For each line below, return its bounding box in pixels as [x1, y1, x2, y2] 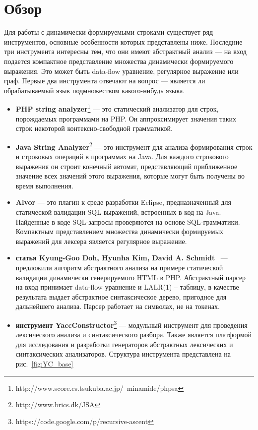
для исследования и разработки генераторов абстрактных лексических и [15, 339, 233, 349]
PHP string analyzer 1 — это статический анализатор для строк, [15, 102, 219, 114]
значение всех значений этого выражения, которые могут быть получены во [15, 171, 245, 181]
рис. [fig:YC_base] [15, 358, 73, 369]
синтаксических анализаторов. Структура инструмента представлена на [15, 349, 231, 359]
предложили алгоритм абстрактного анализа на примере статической [15, 262, 223, 272]
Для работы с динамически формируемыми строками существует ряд [4, 27, 213, 37]
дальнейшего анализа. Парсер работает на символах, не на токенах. [15, 301, 220, 311]
